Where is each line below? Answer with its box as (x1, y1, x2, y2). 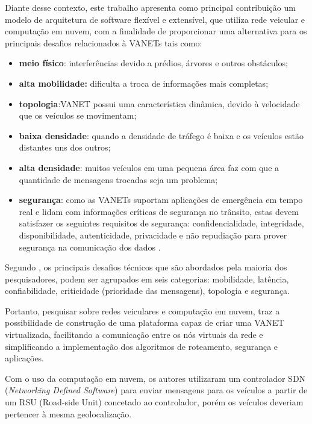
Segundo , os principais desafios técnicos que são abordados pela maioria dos (5, 261, 287, 273)
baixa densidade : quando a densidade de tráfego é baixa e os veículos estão (19, 129, 304, 142)
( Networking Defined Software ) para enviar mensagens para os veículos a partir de (5, 384, 308, 396)
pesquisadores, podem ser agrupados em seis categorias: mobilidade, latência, (5, 272, 289, 285)
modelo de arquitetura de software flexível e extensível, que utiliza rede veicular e (5, 13, 305, 25)
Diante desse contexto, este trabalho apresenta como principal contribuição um (5, 1, 296, 13)
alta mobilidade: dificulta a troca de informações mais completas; (19, 76, 269, 89)
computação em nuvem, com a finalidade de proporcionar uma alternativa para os (5, 25, 307, 37)
